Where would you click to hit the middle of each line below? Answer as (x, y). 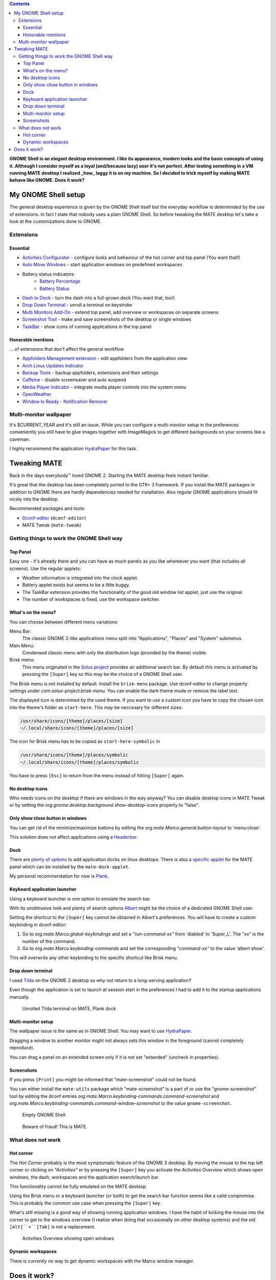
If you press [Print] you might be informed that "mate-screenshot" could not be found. (103, 1079)
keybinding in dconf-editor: (38, 925)
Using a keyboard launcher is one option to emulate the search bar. (80, 899)
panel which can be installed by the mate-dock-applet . (70, 867)
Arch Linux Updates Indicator (53, 366)
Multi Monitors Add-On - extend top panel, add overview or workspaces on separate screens (120, 312)
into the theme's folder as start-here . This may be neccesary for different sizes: (96, 707)
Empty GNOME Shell (44, 1115)
